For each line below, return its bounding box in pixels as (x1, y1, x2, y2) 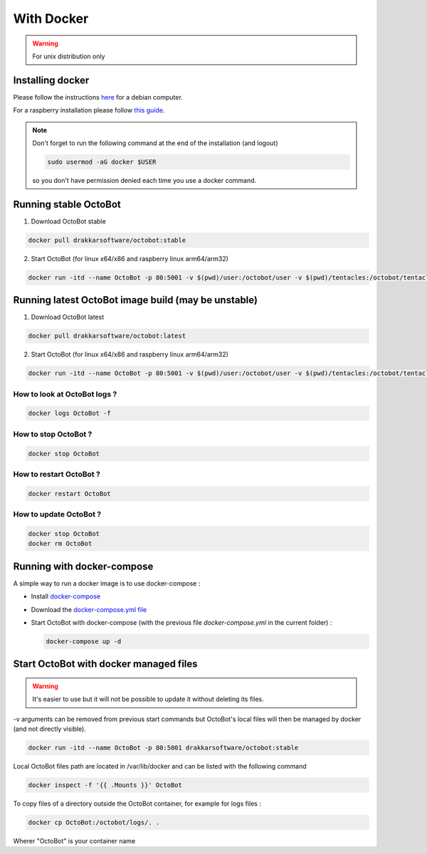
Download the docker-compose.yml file (31, 605, 147, 613)
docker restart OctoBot (28, 490, 112, 497)
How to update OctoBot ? (13, 510, 102, 520)
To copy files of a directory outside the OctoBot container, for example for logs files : (13, 799, 261, 808)
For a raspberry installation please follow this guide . (13, 106, 165, 115)
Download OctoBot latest (31, 313, 105, 322)
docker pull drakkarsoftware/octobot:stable (28, 236, 186, 244)
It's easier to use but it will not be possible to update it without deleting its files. (32, 695, 264, 704)
